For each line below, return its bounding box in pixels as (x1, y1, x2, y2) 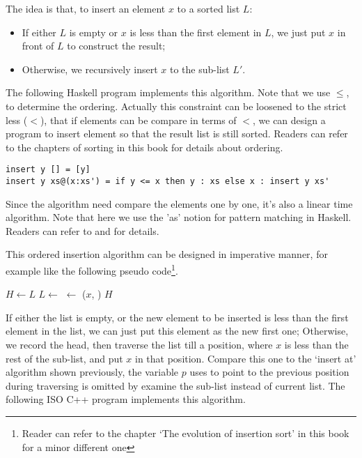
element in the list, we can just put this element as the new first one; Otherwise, (6, 323, 349, 338)
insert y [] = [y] (6, 165, 90, 175)
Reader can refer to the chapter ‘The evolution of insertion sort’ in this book (22, 426, 349, 441)
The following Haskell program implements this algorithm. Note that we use (6, 85, 331, 100)
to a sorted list (177, 1, 240, 15)
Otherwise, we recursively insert (22, 61, 158, 76)
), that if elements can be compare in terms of (40, 112, 237, 127)
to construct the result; (67, 38, 166, 53)
